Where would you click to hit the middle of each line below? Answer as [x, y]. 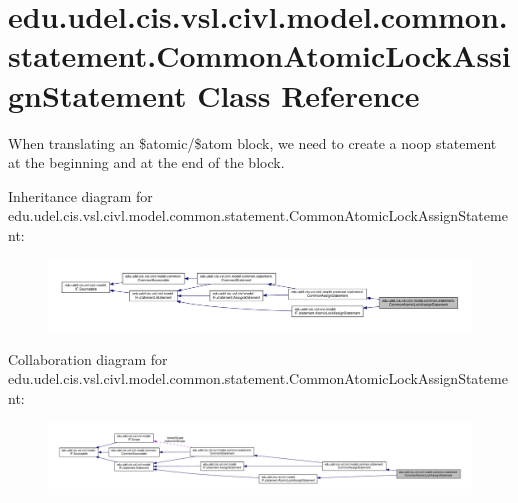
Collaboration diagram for [88, 358]
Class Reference [308, 94]
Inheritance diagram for [80, 195]
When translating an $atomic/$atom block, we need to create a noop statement [252, 142]
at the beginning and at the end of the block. [146, 162]
